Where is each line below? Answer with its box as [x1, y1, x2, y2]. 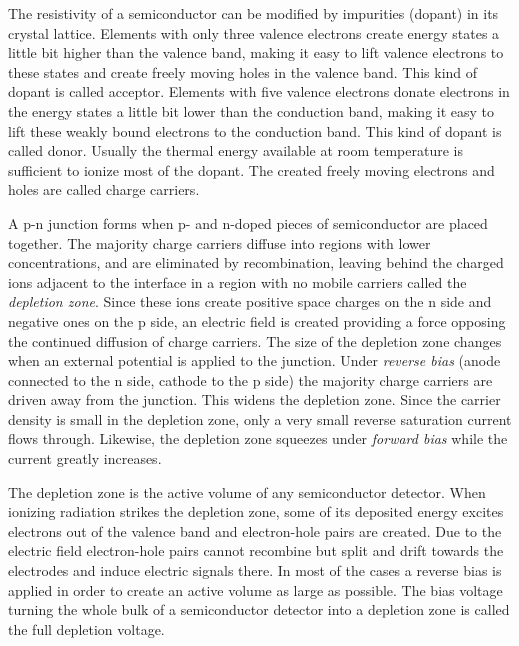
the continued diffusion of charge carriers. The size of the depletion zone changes [8, 330, 502, 351]
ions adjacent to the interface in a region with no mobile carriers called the [8, 271, 467, 292]
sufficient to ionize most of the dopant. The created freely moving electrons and [8, 159, 495, 180]
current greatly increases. [8, 448, 162, 469]
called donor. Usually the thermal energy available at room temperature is [8, 140, 463, 161]
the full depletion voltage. [8, 618, 165, 639]
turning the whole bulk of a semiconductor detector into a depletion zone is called [8, 599, 510, 620]
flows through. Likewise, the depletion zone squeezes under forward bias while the [8, 428, 508, 449]
